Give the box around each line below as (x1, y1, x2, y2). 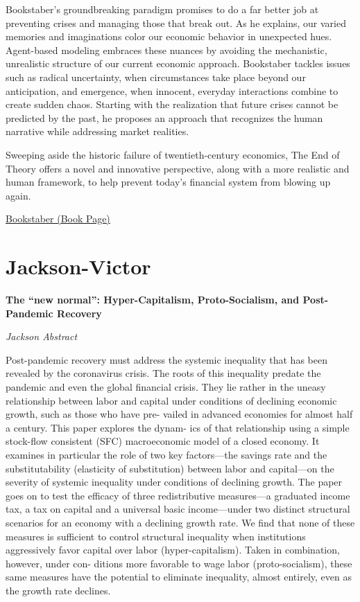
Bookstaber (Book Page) (6, 211, 110, 226)
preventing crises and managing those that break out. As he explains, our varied (6, 15, 346, 30)
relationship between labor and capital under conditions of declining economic (6, 393, 337, 407)
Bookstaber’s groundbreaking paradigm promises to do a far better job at (6, 2, 319, 16)
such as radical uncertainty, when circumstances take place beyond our (6, 69, 306, 84)
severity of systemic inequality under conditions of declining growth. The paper (6, 475, 343, 489)
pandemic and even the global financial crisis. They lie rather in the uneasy (6, 380, 326, 393)
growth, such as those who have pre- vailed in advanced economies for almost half (6, 407, 353, 421)
